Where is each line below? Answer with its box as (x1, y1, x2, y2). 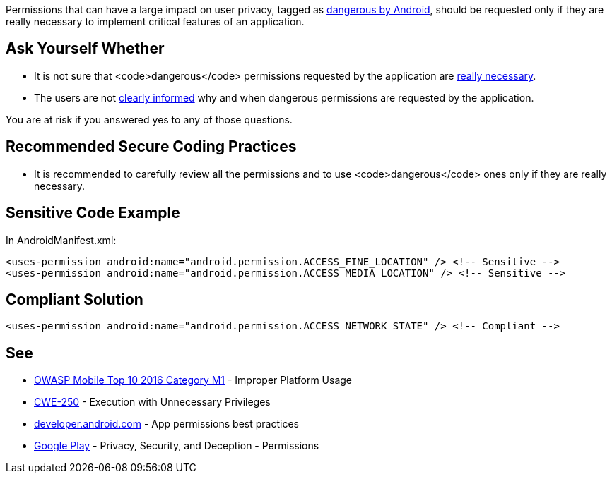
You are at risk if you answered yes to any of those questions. (6, 113, 293, 126)
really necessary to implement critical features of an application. (6, 16, 305, 28)
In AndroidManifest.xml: (6, 234, 117, 246)
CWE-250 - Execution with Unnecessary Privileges (34, 396, 271, 408)
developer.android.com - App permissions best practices (34, 418, 299, 430)
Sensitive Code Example (6, 204, 180, 222)
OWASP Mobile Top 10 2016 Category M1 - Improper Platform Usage (34, 374, 353, 387)
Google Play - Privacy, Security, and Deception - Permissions (34, 439, 319, 452)
